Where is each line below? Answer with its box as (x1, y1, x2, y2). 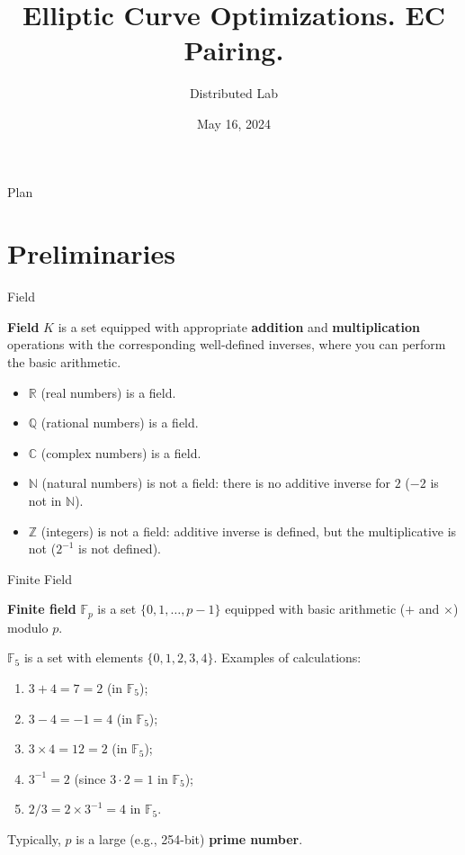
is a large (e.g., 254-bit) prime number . (76, 829, 303, 848)
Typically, (7, 829, 61, 848)
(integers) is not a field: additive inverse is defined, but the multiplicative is (40, 521, 457, 540)
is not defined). (78, 539, 161, 558)
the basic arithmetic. (7, 353, 121, 371)
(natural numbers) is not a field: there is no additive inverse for (41, 473, 391, 492)
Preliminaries (7, 235, 175, 272)
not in (28, 490, 62, 509)
